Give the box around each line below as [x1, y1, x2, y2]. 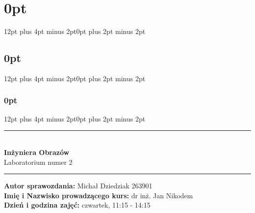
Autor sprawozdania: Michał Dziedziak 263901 [4, 181, 153, 191]
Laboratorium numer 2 [4, 156, 73, 167]
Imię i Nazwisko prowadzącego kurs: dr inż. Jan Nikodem [4, 190, 193, 200]
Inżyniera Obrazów [4, 147, 70, 157]
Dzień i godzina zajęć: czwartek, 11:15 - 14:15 [4, 200, 151, 210]
